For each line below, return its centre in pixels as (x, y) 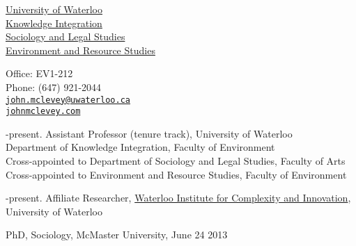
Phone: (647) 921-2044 (54, 87)
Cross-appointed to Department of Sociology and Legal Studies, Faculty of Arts (176, 161)
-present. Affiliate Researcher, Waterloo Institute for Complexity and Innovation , (178, 198)
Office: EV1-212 (39, 73)
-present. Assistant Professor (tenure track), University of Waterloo (149, 133)
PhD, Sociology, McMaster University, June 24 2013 (117, 235)
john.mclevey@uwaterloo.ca (68, 100)
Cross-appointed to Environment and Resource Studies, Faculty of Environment (176, 174)
